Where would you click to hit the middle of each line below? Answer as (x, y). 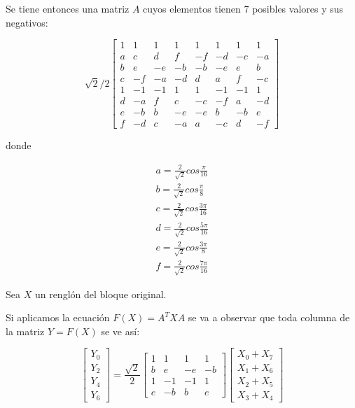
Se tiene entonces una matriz (68, 8)
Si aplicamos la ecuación (58, 317)
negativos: (27, 22)
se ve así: (120, 331)
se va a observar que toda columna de (269, 317)
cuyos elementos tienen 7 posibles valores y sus (243, 8)
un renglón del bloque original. (100, 294)
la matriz (25, 331)
